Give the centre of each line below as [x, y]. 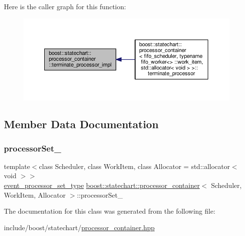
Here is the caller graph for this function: [65, 6]
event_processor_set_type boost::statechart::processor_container [102, 185]
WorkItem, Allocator [35, 194]
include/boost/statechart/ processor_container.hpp [79, 227]
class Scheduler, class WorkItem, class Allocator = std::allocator [134, 166]
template [17, 166]
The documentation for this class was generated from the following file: [110, 211]
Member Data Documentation [81, 124]
